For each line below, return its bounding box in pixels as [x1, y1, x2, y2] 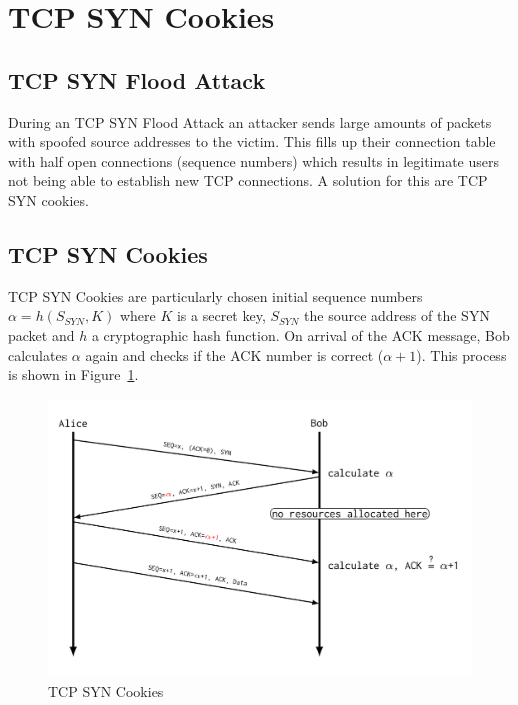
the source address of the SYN [304, 305, 490, 326]
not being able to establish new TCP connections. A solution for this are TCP [8, 170, 488, 191]
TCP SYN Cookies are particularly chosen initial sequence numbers [8, 285, 423, 306]
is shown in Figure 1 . [8, 364, 139, 385]
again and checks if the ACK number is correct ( [85, 344, 384, 365]
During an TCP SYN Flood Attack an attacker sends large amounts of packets [8, 111, 492, 132]
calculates [8, 344, 68, 365]
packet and [8, 324, 75, 345]
